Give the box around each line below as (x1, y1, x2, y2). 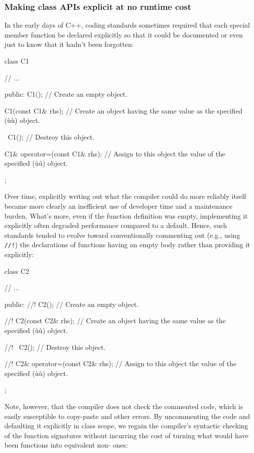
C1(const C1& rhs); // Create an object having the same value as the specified (4, 105, 243, 115)
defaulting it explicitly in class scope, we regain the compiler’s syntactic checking (4, 420, 249, 431)
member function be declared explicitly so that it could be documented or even (4, 29, 243, 39)
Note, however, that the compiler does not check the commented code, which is (4, 401, 243, 411)
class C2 (4, 265, 29, 276)
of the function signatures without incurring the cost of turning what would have (4, 430, 249, 440)
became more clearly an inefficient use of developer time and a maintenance (4, 200, 232, 211)
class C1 (4, 56, 29, 66)
